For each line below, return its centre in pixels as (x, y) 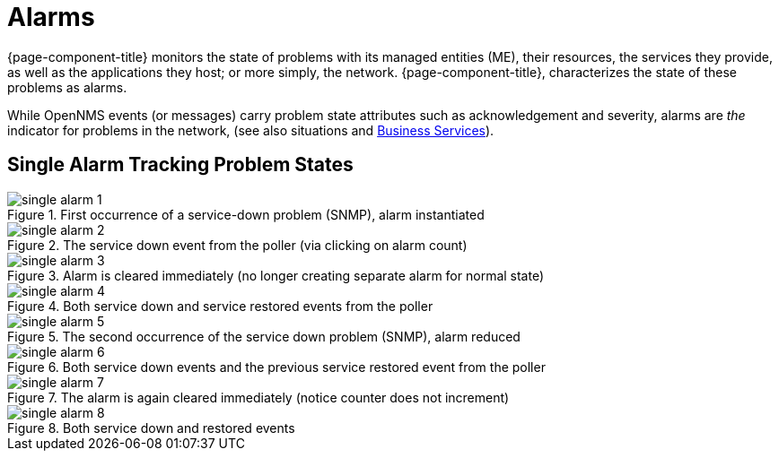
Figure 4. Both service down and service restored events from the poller (220, 306)
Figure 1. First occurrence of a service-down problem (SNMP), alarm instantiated (246, 214)
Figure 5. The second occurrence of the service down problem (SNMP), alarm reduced (264, 336)
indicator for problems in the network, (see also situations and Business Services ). (251, 130)
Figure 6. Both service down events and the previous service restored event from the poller (276, 367)
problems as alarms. (67, 87)
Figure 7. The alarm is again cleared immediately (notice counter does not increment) (258, 397)
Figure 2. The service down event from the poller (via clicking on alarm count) (237, 245)
